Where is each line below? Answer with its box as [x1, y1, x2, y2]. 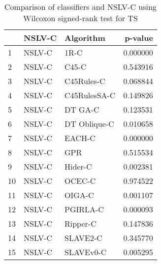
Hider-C [64, 161, 92, 172]
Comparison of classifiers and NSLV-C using [4, 1, 157, 12]
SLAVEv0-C [64, 246, 107, 258]
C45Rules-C [64, 75, 105, 87]
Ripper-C [64, 218, 97, 229]
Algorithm [64, 32, 105, 43]
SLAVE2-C [64, 232, 102, 243]
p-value [125, 32, 153, 43]
